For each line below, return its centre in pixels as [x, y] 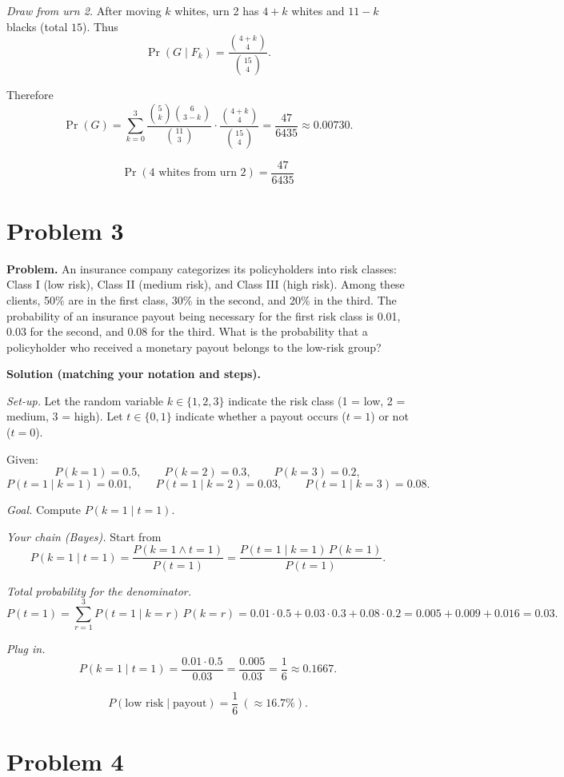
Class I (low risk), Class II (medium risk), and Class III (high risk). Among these [206, 284]
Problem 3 [65, 230]
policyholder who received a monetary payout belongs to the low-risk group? [194, 347]
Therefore [30, 95]
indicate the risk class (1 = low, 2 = [317, 400]
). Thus [100, 26]
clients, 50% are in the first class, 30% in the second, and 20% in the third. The [202, 299]
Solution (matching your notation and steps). [134, 374]
